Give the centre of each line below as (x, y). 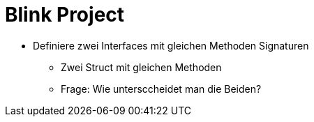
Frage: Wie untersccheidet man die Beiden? (161, 89)
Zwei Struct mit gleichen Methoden (141, 67)
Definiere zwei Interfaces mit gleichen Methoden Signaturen (171, 45)
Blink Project (65, 15)
